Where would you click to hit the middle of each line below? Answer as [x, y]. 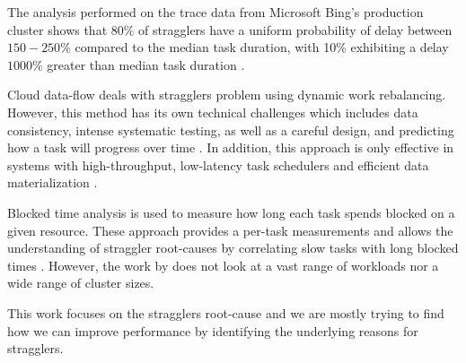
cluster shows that [57, 29]
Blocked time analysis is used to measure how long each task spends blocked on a [231, 212]
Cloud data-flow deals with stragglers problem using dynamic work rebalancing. [227, 95]
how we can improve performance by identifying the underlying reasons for [213, 330]
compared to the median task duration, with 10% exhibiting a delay [262, 47]
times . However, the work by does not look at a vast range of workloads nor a [223, 265]
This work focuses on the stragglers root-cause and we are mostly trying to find [226, 312]
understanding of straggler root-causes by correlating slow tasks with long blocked [233, 248]
